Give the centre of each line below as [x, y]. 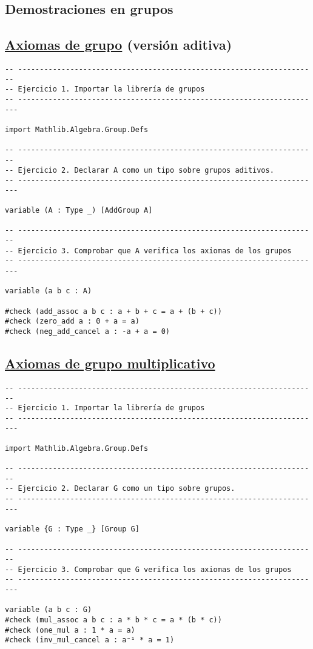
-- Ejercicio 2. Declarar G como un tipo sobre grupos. [120, 489]
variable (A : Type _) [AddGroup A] [79, 211]
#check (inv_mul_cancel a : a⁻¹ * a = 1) [90, 640]
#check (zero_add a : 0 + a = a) [72, 321]
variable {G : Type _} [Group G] [72, 529]
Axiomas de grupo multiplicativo [110, 363]
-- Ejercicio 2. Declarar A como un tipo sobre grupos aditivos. [140, 170]
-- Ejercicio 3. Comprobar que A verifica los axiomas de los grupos [148, 251]
